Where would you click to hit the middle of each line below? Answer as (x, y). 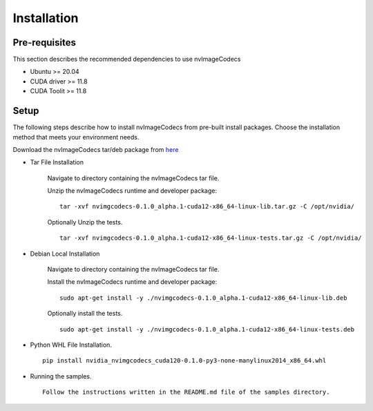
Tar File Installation (57, 162)
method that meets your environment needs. (76, 137)
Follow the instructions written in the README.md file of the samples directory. (186, 392)
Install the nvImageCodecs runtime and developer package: (132, 282)
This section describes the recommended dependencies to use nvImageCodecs (127, 59)
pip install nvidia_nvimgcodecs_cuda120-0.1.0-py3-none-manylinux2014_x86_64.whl (184, 361)
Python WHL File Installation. (71, 345)
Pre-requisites (44, 42)
